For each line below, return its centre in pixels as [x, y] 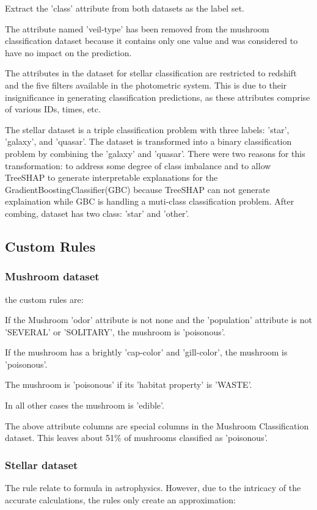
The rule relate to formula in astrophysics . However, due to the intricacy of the [153, 488]
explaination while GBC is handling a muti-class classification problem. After [150, 201]
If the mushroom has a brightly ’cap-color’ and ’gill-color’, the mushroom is [146, 352]
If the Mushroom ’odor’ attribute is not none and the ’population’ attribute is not [158, 320]
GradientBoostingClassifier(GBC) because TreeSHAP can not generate [137, 189]
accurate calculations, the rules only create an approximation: [120, 499]
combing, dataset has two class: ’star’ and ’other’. [97, 213]
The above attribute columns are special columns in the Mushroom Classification [157, 425]
